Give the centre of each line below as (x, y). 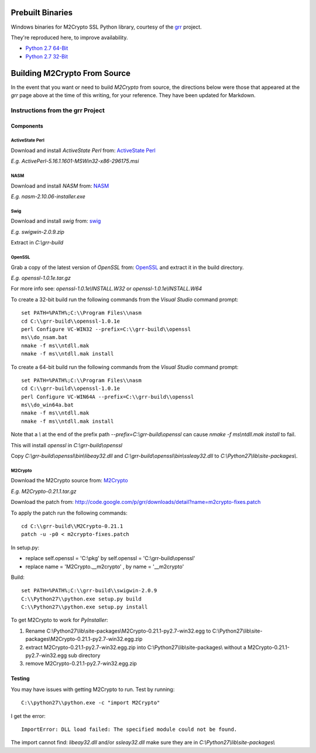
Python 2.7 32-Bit (47, 56)
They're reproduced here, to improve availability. (69, 37)
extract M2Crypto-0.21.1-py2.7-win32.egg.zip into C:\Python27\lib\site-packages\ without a (136, 647)
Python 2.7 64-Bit (47, 48)
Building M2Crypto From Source (71, 73)
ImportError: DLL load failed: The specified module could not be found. (129, 729)
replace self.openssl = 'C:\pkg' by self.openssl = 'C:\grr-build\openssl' (110, 558)
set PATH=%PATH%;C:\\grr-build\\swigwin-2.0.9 (89, 591)
